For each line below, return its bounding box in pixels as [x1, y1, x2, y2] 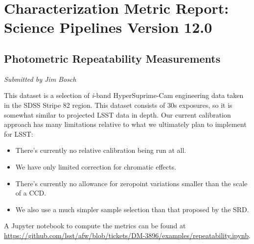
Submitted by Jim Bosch [4, 73, 76, 84]
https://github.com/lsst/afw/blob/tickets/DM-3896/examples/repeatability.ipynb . [4, 230, 251, 240]
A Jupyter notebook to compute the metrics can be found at [4, 220, 186, 231]
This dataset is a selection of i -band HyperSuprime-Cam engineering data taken [4, 90, 244, 100]
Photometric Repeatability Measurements [4, 50, 221, 66]
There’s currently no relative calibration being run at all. [15, 145, 186, 155]
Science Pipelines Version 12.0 [4, 17, 212, 37]
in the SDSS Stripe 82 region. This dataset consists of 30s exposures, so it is [4, 99, 232, 110]
